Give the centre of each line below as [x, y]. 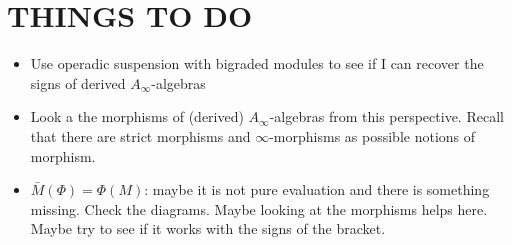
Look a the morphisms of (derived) [137, 116]
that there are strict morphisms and [140, 135]
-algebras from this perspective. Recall [386, 116]
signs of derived [78, 82]
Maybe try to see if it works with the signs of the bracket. [208, 228]
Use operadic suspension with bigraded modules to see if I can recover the [257, 63]
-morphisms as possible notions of [372, 135]
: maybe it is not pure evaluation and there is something [317, 189]
